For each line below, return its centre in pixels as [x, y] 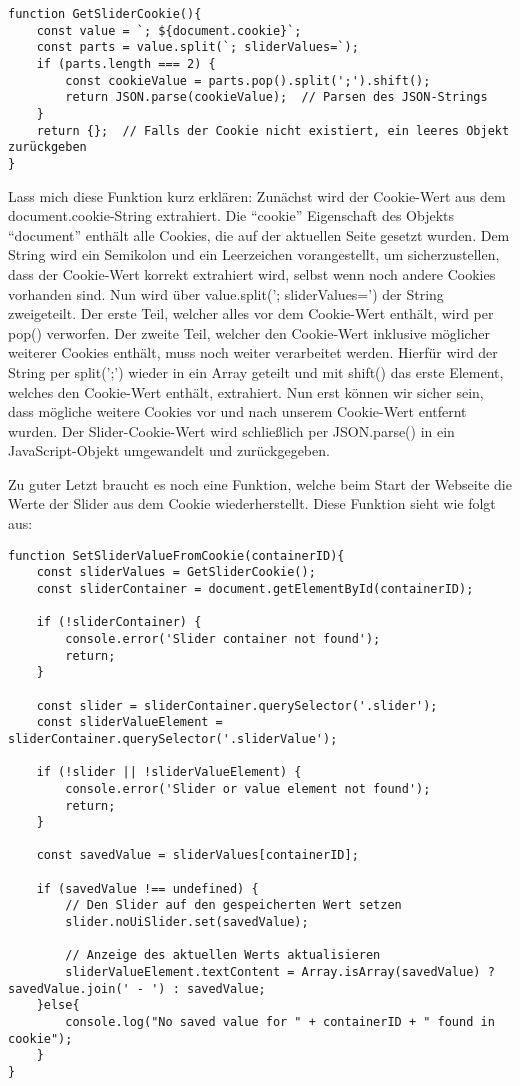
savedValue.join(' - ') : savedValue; [137, 988]
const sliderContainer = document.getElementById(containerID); [255, 588]
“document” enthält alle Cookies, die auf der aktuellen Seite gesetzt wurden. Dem [259, 234]
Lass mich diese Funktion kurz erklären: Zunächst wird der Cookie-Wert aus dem [257, 195]
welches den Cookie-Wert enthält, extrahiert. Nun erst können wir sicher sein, [246, 391]
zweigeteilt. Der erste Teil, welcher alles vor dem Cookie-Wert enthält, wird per [251, 313]
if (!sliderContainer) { [119, 622]
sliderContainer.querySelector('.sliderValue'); [173, 738]
